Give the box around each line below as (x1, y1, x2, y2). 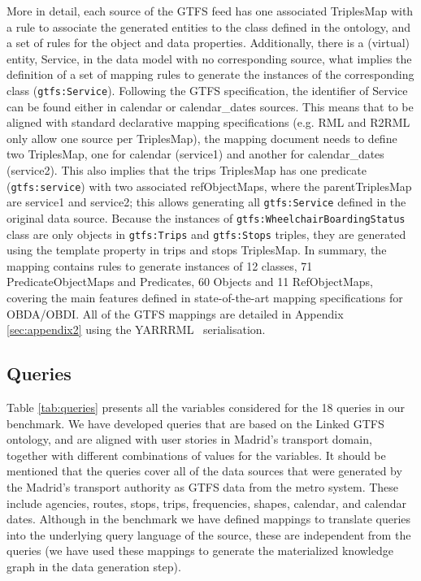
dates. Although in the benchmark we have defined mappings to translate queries (7, 510, 411, 527)
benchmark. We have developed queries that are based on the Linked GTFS (7, 414, 384, 431)
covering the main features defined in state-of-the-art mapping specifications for (7, 289, 403, 306)
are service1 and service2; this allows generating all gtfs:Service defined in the (7, 193, 406, 210)
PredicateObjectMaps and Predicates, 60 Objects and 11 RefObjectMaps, (7, 273, 373, 290)
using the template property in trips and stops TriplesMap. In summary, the (7, 241, 387, 258)
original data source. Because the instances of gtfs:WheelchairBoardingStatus (7, 209, 406, 226)
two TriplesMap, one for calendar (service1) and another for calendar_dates (7, 145, 384, 163)
